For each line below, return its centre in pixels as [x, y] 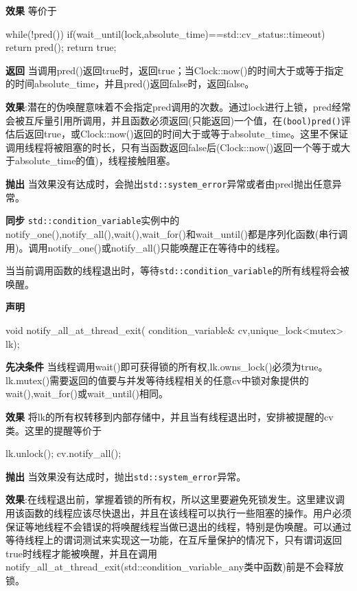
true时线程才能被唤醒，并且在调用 [81, 553]
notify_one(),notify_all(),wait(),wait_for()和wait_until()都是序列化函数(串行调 [177, 233]
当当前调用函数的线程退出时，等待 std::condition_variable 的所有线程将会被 [177, 270]
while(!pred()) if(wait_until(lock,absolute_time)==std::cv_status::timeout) [165, 33]
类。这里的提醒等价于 [54, 430]
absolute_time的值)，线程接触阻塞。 [95, 160]
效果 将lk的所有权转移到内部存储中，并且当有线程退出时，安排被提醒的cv [170, 416]
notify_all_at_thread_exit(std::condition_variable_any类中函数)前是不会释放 [175, 567]
